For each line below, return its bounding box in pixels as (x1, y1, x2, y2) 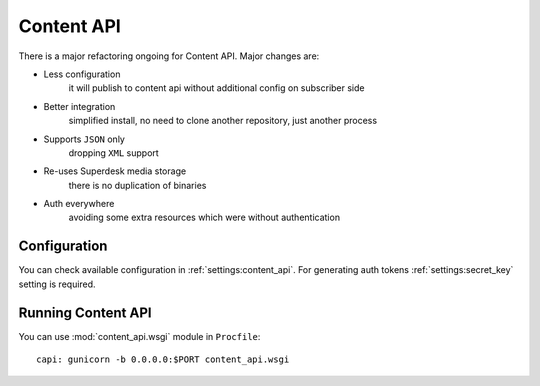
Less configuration (43, 68, 121, 80)
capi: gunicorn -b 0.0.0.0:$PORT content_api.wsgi (36, 354, 290, 365)
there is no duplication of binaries (68, 179, 207, 191)
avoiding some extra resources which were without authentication (68, 211, 340, 224)
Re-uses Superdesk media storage (43, 165, 187, 177)
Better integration (43, 100, 116, 112)
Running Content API (18, 304, 152, 321)
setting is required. (18, 278, 96, 290)
